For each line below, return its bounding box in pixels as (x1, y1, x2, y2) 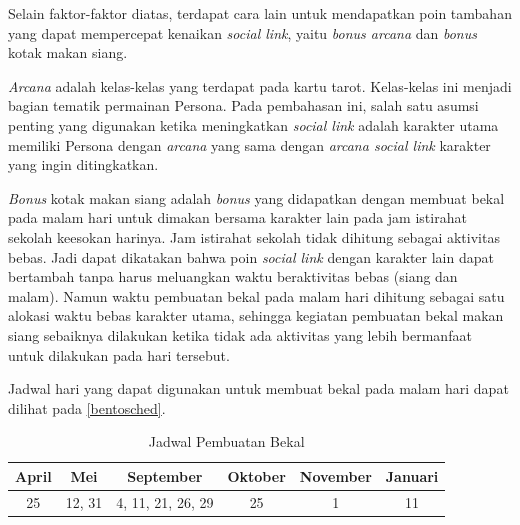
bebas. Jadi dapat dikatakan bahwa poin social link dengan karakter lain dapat (8, 246, 494, 267)
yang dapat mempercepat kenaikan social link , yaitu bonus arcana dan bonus (8, 22, 477, 43)
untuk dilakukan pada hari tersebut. (8, 344, 230, 365)
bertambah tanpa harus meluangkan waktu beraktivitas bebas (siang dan (8, 266, 458, 287)
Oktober (227, 465, 286, 486)
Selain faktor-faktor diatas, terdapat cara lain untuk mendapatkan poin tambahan (8, 3, 512, 23)
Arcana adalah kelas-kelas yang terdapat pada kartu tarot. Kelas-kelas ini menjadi (8, 75, 512, 96)
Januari (385, 465, 439, 486)
